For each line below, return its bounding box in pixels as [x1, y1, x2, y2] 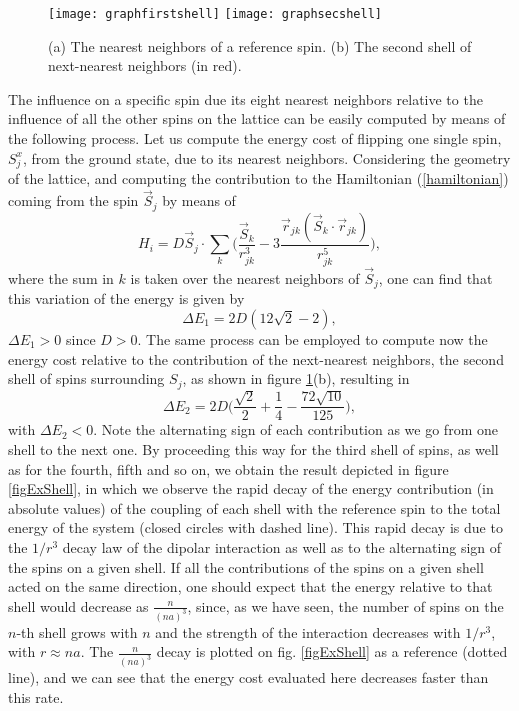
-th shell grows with [16, 621, 138, 642]
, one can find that [378, 267, 493, 288]
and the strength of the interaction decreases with [155, 621, 461, 642]
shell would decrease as [8, 595, 149, 616]
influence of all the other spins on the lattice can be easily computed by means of [8, 108, 506, 129]
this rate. [8, 686, 64, 707]
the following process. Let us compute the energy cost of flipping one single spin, [8, 128, 502, 149]
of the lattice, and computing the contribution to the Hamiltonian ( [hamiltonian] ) [8, 168, 509, 189]
